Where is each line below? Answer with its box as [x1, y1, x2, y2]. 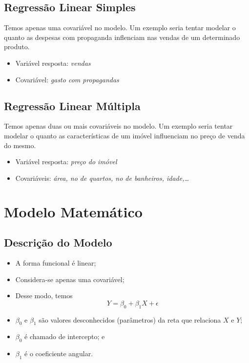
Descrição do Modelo [4, 235, 112, 250]
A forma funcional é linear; [15, 257, 96, 267]
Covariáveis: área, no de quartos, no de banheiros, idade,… [15, 172, 189, 183]
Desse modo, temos [15, 290, 73, 301]
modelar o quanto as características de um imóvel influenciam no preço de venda [4, 130, 245, 140]
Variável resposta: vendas [15, 57, 91, 68]
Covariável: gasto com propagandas [15, 74, 119, 84]
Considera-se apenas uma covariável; [15, 274, 124, 284]
